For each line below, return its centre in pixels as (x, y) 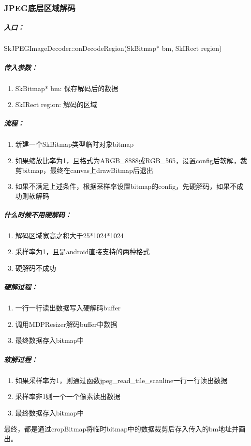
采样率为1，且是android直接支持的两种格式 (82, 252)
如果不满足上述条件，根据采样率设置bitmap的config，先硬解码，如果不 (126, 186)
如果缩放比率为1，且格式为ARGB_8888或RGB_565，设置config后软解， (128, 160)
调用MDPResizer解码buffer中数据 (66, 324)
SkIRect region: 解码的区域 (56, 104)
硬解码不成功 (36, 268)
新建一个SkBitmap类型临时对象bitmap (74, 144)
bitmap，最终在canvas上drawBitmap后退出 (88, 170)
